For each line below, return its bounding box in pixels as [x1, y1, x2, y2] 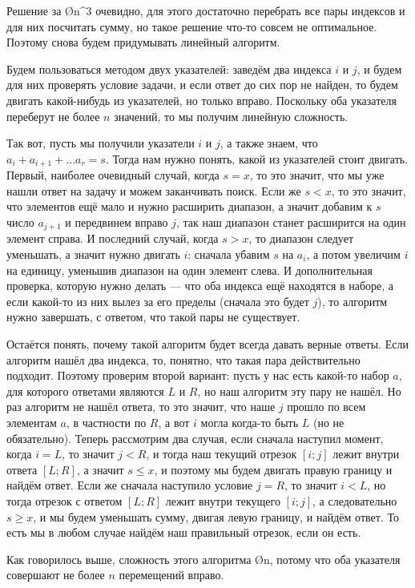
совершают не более [6, 566, 105, 583]
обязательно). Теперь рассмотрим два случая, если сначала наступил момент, [6, 429, 384, 446]
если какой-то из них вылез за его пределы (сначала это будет [6, 292, 309, 309]
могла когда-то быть [200, 413, 299, 430]
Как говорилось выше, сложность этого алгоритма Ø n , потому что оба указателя [6, 550, 401, 567]
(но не [312, 413, 344, 430]
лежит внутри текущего [165, 492, 280, 509]
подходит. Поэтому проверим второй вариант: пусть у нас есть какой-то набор [6, 367, 389, 384]
